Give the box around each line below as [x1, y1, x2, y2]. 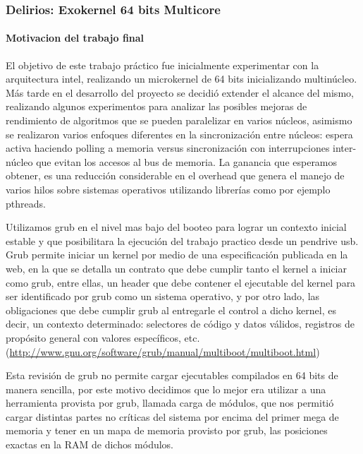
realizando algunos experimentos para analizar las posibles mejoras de [6, 99, 307, 114]
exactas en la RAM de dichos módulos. [6, 437, 174, 452]
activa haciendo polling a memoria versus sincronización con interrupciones [6, 141, 330, 155]
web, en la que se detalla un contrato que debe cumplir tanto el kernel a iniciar [6, 261, 347, 275]
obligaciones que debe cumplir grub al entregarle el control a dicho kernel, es [6, 302, 336, 317]
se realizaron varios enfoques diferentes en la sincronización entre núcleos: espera [6, 126, 353, 141]
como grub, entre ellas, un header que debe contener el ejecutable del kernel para [6, 275, 356, 289]
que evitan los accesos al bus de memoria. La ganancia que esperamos [36, 154, 338, 169]
